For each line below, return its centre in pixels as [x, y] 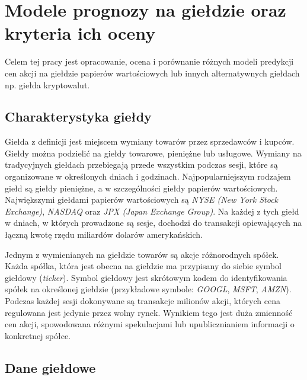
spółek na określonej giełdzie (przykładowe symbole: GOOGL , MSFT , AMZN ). [148, 289]
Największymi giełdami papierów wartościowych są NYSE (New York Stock [142, 199]
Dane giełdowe [50, 367]
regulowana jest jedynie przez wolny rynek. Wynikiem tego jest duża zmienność [149, 312]
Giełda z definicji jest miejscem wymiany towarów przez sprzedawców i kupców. [150, 141]
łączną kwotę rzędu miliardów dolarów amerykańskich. [104, 234]
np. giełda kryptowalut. [47, 84]
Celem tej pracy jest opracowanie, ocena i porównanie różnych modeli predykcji [149, 61]
